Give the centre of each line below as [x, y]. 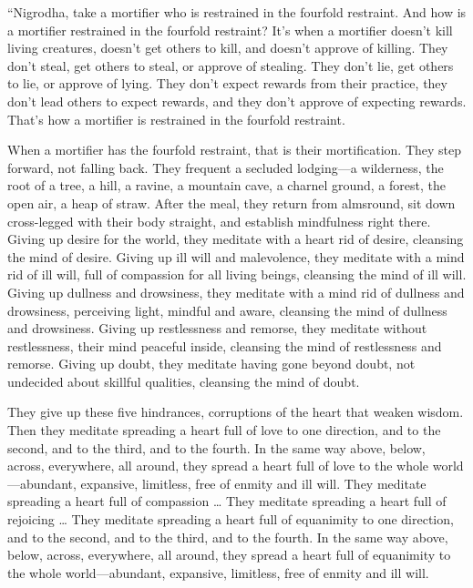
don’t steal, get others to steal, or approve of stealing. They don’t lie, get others [231, 65]
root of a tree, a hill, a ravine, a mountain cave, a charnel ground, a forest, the [226, 185]
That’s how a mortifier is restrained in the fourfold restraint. [176, 119]
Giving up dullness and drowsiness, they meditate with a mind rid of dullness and [236, 292]
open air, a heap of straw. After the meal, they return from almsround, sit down [231, 203]
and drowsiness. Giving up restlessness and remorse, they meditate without [217, 328]
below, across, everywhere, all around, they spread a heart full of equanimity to [229, 555]
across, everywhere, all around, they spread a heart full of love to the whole [218, 466]
